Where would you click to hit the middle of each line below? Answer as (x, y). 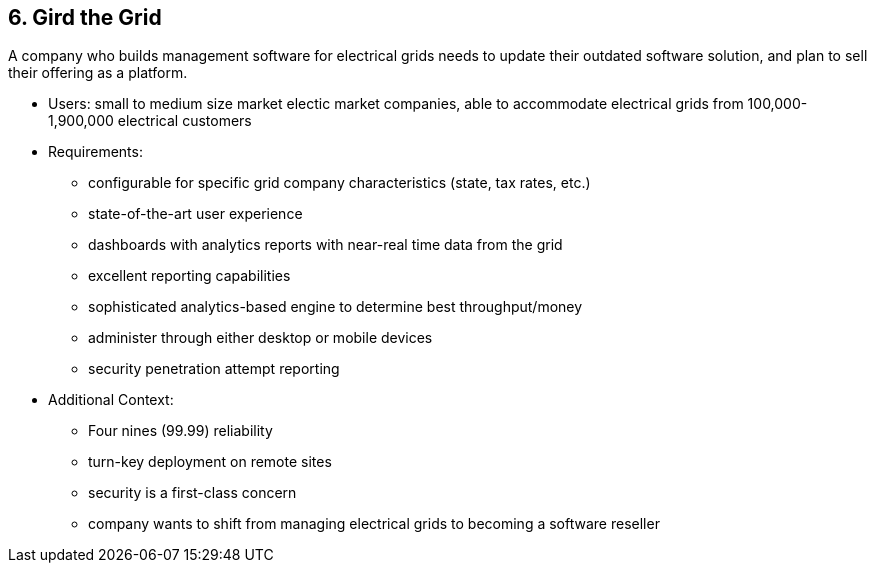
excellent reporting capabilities (189, 276)
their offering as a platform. (98, 73)
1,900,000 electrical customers (150, 121)
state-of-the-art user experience (195, 214)
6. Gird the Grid (85, 17)
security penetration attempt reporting (214, 369)
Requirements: (95, 152)
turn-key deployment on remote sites (210, 462)
